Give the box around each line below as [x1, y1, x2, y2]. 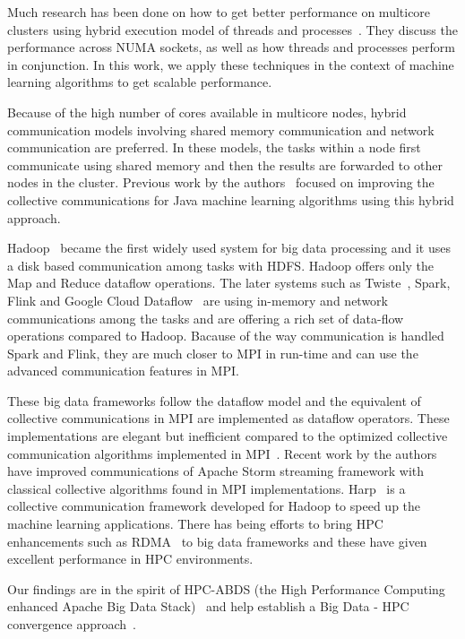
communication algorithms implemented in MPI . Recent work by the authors [7, 444, 437, 462]
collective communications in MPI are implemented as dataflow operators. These [7, 409, 450, 427]
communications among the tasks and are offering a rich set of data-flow [7, 308, 404, 327]
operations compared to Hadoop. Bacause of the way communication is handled [7, 326, 444, 345]
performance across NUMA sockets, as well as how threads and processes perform [7, 38, 455, 56]
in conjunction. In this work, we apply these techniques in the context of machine [7, 55, 454, 73]
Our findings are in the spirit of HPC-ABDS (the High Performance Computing [7, 579, 445, 598]
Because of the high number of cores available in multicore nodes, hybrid [7, 102, 407, 121]
